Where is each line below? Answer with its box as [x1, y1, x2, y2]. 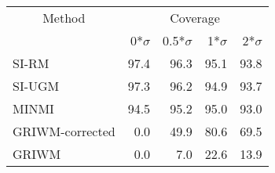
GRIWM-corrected [13, 122, 115, 140]
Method [42, 9, 86, 27]
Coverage [170, 9, 220, 27]
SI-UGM [13, 77, 60, 95]
